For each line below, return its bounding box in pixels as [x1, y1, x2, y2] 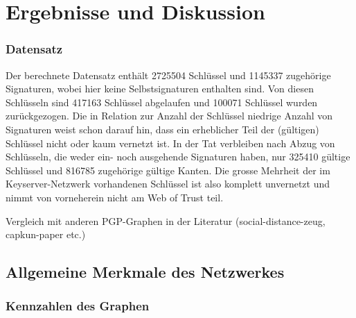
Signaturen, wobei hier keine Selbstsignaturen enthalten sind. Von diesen [6, 81, 314, 96]
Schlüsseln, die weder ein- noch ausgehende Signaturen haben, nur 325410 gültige [6, 149, 350, 164]
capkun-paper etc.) [6, 227, 86, 242]
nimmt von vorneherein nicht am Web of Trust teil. [6, 190, 224, 204]
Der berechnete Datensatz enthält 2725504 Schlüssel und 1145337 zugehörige [6, 67, 331, 82]
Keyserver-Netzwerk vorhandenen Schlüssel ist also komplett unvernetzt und [6, 176, 330, 191]
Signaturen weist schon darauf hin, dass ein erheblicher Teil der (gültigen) [6, 122, 319, 136]
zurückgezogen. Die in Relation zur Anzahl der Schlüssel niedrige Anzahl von [6, 108, 333, 123]
